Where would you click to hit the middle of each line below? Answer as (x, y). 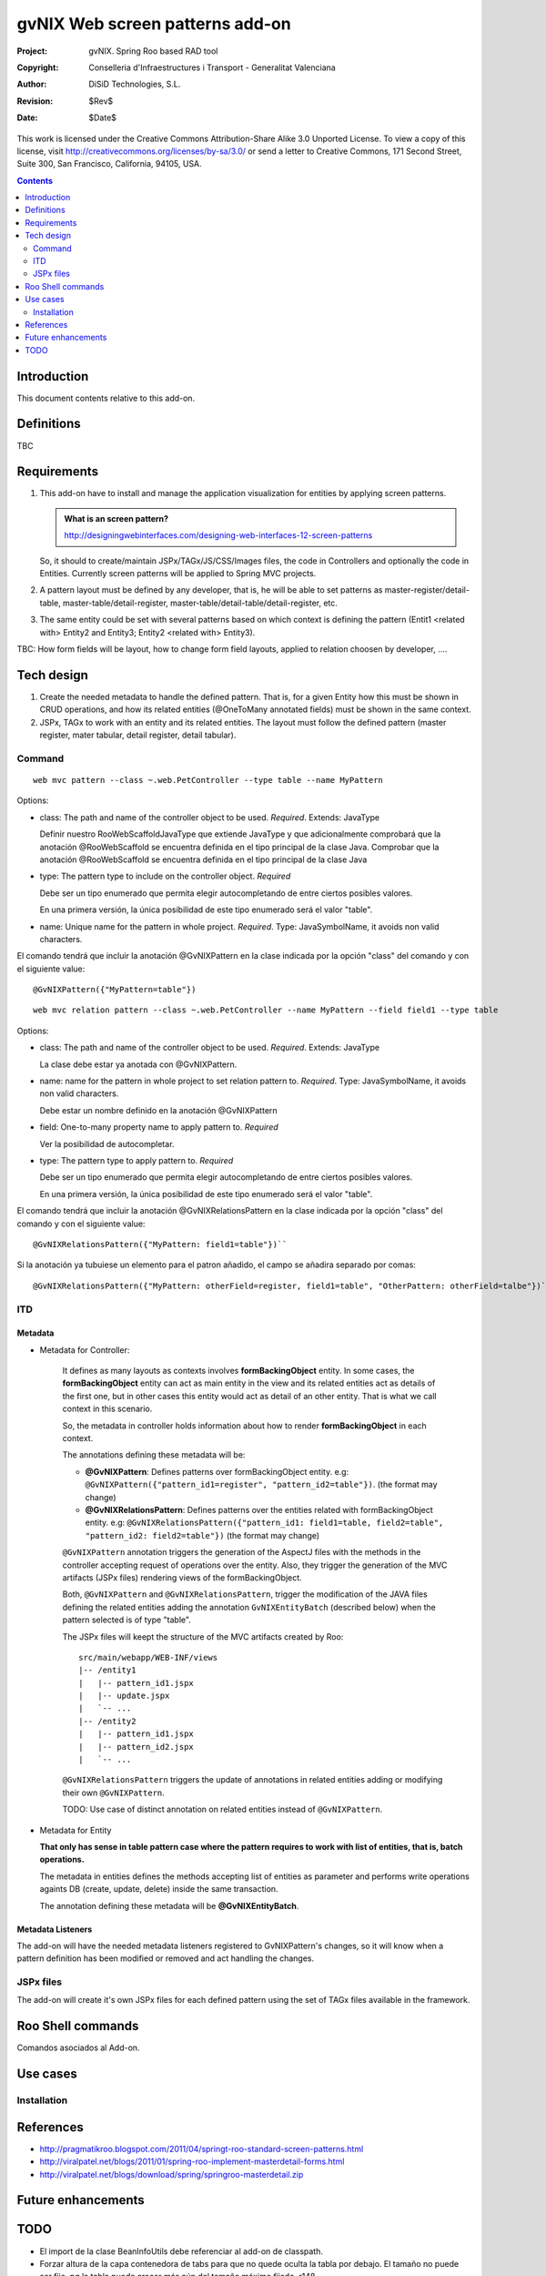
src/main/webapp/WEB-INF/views (148, 1657)
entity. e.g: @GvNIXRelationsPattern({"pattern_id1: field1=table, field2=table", (264, 1523)
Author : (32, 84)
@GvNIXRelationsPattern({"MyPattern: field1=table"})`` (160, 1244)
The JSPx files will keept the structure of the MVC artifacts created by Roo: (203, 1636)
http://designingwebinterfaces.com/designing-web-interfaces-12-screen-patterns (218, 535)
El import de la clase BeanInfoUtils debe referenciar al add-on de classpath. (181, 2251)
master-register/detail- (427, 590)
